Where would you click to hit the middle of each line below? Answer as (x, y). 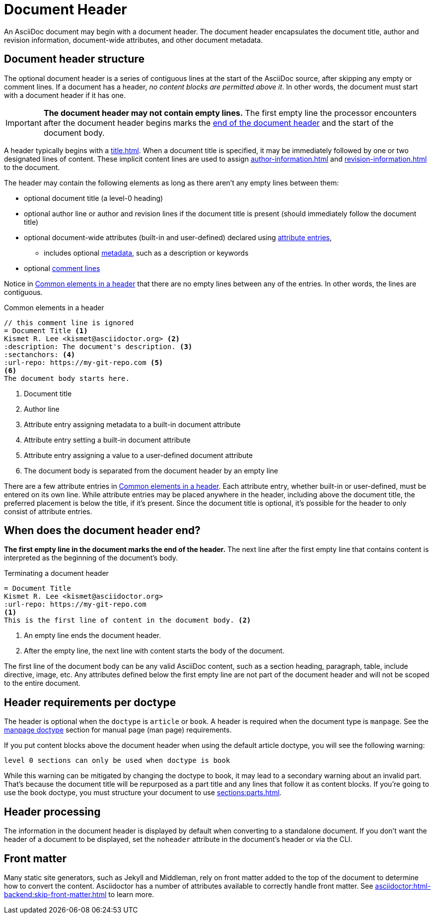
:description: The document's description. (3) (98, 346)
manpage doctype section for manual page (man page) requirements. (118, 730)
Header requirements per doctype (90, 702)
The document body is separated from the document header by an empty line (151, 470)
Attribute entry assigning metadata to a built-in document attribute (132, 424)
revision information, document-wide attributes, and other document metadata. (134, 40)
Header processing (52, 812)
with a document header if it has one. (65, 95)
